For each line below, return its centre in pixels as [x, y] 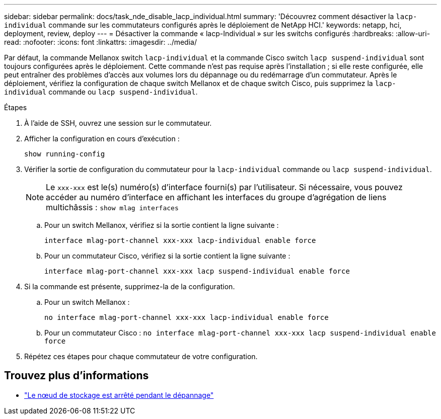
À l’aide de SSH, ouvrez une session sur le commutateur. [118, 123]
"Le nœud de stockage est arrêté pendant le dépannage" [119, 395]
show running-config [65, 154]
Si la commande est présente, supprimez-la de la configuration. [130, 286]
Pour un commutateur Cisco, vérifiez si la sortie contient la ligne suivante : [167, 256]
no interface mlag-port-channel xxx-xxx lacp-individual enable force [187, 317]
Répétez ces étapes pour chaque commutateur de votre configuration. [141, 356]
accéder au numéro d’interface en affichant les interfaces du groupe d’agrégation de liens [216, 197]
